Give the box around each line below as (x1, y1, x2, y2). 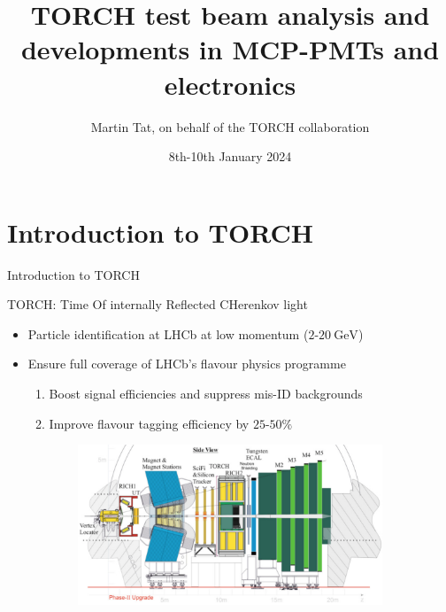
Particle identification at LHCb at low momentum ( (27, 324, 309, 343)
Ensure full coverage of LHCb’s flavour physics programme (27, 354, 346, 373)
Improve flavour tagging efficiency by (49, 414, 250, 432)
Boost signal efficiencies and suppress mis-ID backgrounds (49, 384, 363, 402)
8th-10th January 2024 (168, 147, 292, 166)
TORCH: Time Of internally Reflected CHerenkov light (7, 295, 308, 314)
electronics (164, 66, 296, 102)
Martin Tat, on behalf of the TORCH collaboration (90, 117, 370, 136)
